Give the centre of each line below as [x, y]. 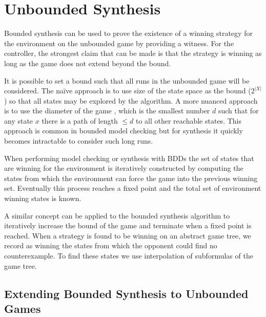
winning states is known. [43, 198]
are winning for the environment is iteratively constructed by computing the [124, 168]
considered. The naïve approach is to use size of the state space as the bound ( [128, 91]
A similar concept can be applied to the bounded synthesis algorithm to [117, 215]
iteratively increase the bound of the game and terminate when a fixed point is [128, 225]
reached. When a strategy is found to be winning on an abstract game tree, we [128, 235]
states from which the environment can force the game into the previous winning [131, 178]
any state [19, 120]
